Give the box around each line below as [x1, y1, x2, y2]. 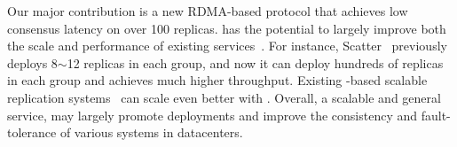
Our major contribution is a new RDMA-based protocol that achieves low [7, 2, 408, 19]
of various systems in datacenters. [59, 123, 243, 142]
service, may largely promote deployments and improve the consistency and [7, 105, 418, 124]
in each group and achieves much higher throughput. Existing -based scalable [7, 71, 428, 89]
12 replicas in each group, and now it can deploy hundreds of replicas [67, 53, 444, 72]
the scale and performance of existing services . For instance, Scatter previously [7, 36, 447, 55]
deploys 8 [7, 53, 58, 72]
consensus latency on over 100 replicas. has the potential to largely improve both [7, 19, 446, 37]
